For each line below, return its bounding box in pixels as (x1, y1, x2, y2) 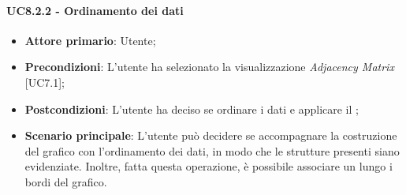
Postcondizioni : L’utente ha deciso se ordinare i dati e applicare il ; (24, 100, 359, 117)
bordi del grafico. (24, 173, 107, 189)
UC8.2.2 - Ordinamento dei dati (6, 2, 184, 18)
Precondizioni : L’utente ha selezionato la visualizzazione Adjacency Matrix (24, 58, 394, 75)
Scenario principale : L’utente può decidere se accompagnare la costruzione (24, 127, 397, 144)
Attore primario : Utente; (24, 32, 156, 48)
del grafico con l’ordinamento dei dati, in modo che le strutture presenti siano (24, 142, 400, 159)
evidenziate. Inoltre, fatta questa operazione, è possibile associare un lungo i (24, 158, 393, 174)
